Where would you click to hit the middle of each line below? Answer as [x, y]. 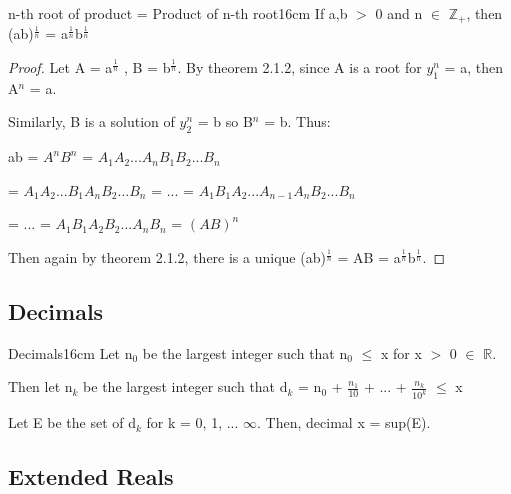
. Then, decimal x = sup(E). [344, 422]
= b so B [225, 121]
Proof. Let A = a [60, 67]
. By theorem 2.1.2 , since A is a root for [299, 67]
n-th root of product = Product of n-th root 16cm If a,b [178, 13]
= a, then [473, 67]
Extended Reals [91, 476]
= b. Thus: [297, 121]
